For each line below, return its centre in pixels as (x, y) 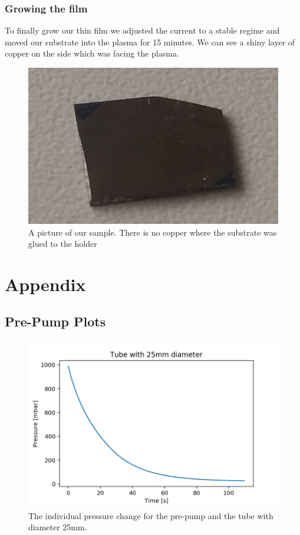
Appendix (45, 284)
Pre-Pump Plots (55, 321)
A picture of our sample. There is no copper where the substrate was (153, 232)
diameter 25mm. (58, 527)
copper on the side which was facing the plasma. (92, 53)
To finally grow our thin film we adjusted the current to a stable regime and (142, 30)
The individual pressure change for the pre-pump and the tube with (151, 515)
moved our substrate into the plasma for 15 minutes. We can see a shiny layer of (150, 42)
